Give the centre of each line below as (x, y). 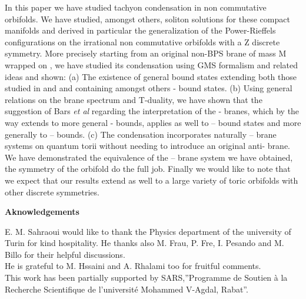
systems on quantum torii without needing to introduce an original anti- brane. (147, 146)
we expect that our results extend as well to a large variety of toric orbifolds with (152, 180)
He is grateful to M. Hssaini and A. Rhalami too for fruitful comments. (133, 266)
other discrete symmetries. (52, 192)
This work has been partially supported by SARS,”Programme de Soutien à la (146, 278)
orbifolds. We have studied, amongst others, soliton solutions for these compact (147, 19)
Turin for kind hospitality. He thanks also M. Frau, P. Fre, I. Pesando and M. (144, 243)
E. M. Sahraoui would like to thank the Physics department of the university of (148, 231)
